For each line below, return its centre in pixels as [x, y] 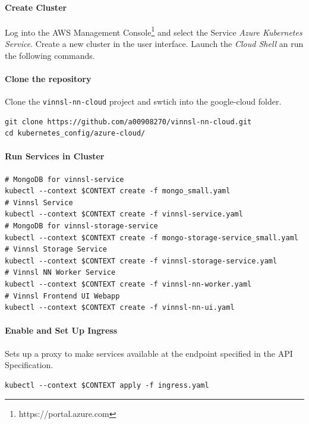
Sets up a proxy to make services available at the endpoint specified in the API [149, 353]
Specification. [29, 365]
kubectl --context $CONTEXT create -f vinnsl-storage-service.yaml [141, 261]
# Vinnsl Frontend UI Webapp [62, 296]
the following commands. [50, 55]
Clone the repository [48, 78]
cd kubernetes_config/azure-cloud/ [75, 134]
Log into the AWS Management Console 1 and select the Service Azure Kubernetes [154, 31]
